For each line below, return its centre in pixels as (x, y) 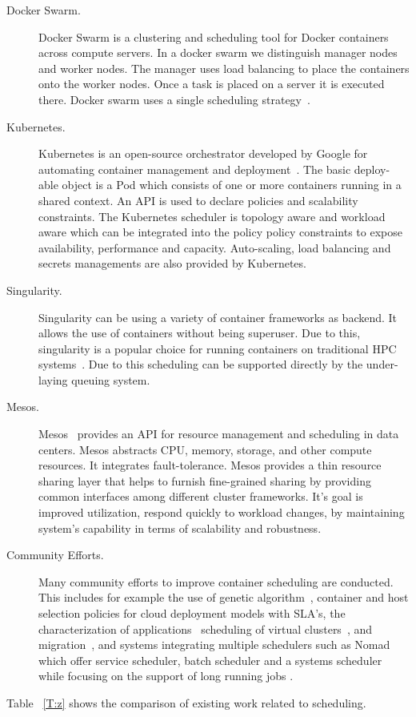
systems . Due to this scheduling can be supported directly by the (201, 364)
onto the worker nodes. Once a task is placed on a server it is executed (212, 84)
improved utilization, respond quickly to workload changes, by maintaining (222, 512)
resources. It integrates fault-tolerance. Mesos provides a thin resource (210, 465)
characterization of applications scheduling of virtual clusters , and (206, 628)
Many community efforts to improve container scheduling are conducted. (216, 581)
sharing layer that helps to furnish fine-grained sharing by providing (205, 480)
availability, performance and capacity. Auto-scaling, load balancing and (215, 247)
